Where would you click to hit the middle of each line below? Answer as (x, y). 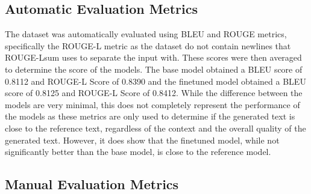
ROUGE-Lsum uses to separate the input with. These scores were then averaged (153, 57)
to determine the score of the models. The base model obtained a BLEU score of (154, 69)
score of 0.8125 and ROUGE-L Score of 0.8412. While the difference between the (154, 93)
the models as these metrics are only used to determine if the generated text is (150, 116)
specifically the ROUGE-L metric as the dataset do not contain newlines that (148, 45)
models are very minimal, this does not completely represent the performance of (152, 104)
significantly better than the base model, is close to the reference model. (138, 152)
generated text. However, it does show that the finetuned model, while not (142, 140)
